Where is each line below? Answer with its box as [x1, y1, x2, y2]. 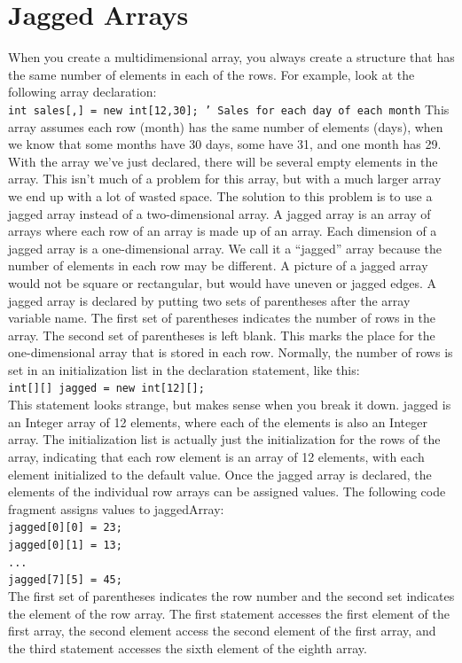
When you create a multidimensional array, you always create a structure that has [8, 48, 455, 66]
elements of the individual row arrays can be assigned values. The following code [8, 482, 446, 501]
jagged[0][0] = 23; [8, 521, 122, 534]
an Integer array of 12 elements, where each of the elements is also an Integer [8, 412, 427, 431]
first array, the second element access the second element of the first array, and [8, 621, 436, 640]
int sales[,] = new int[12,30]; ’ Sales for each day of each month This [8, 99, 450, 118]
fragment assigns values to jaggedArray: [8, 499, 224, 518]
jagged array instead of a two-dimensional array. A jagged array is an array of [8, 204, 431, 222]
